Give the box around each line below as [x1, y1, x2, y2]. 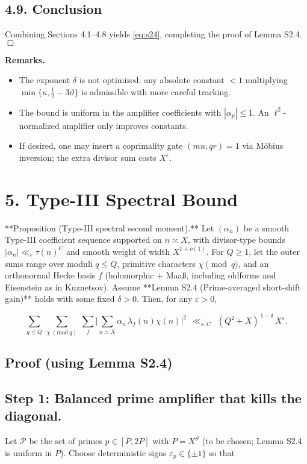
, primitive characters [117, 257, 196, 269]
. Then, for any [137, 292, 193, 305]
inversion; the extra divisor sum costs [19, 151, 157, 163]
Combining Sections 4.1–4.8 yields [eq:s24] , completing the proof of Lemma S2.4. [5, 28, 302, 40]
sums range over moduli [5, 257, 93, 269]
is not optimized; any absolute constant [79, 74, 225, 86]
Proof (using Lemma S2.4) [5, 353, 173, 372]
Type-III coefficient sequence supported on [5, 233, 162, 246]
